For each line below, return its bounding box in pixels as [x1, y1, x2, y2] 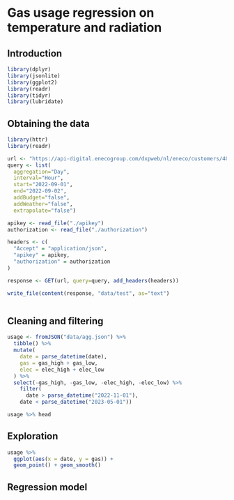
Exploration [7, 430, 58, 442]
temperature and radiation [7, 20, 162, 36]
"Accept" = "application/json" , [13, 245, 108, 252]
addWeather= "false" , [13, 200, 73, 207]
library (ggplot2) [7, 79, 58, 86]
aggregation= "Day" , [13, 168, 70, 175]
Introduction [7, 47, 63, 59]
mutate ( [13, 347, 36, 354]
